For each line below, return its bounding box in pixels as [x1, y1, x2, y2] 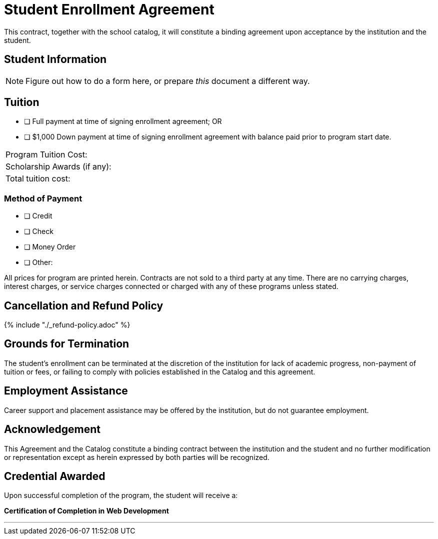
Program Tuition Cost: [5, 149, 87, 160]
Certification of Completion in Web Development [4, 506, 169, 515]
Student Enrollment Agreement [4, 1, 214, 18]
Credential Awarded [4, 469, 105, 482]
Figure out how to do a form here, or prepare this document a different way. [25, 75, 310, 86]
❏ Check [24, 227, 53, 236]
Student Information [4, 53, 107, 66]
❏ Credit [24, 211, 52, 220]
